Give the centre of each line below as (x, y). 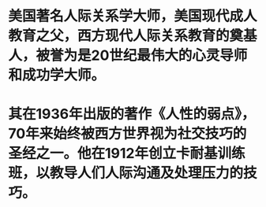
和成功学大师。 (57, 75)
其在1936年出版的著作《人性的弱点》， (132, 114)
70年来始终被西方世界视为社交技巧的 (127, 134)
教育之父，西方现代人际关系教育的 (119, 36)
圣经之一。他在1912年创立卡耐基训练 (127, 153)
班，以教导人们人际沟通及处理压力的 (126, 173)
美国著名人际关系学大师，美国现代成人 (133, 16)
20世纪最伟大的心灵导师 (169, 55)
